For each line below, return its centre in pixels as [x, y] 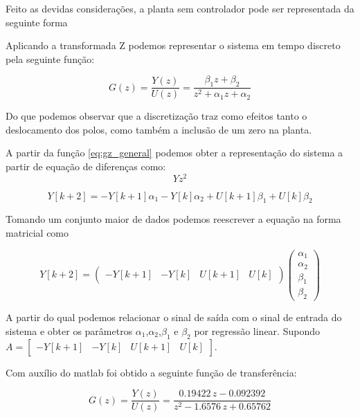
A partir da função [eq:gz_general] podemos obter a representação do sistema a [174, 153]
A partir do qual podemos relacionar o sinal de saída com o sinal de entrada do [174, 317]
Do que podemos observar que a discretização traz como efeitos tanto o [156, 116]
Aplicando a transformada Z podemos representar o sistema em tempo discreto [173, 45]
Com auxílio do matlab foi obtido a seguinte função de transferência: [151, 372]
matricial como [37, 233]
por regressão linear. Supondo [257, 330]
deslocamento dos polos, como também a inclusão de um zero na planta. [159, 129]
